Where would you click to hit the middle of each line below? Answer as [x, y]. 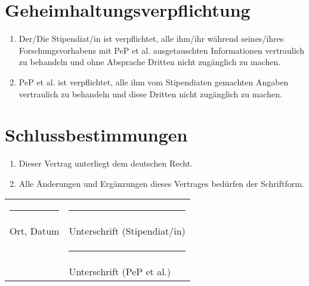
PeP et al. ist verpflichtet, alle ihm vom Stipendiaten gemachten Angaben [154, 82]
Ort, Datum [35, 231]
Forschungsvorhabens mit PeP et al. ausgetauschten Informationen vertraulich [162, 50]
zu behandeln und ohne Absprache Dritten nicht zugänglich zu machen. [150, 62]
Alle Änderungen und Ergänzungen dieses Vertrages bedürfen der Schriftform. [161, 183]
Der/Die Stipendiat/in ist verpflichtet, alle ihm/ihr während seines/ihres [151, 39]
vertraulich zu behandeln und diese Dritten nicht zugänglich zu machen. [150, 93]
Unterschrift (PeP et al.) [120, 272]
